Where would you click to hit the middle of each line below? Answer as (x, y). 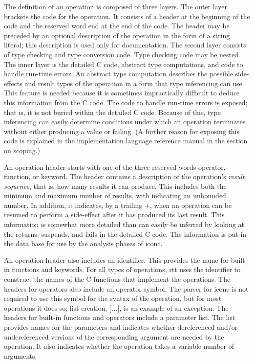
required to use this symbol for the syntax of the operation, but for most (113, 298)
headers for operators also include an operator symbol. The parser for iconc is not (126, 288)
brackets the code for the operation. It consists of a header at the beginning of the (127, 16)
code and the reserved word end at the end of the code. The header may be (117, 26)
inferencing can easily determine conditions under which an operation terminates (125, 122)
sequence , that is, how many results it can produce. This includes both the (115, 186)
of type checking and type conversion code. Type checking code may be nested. (122, 54)
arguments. (21, 355)
